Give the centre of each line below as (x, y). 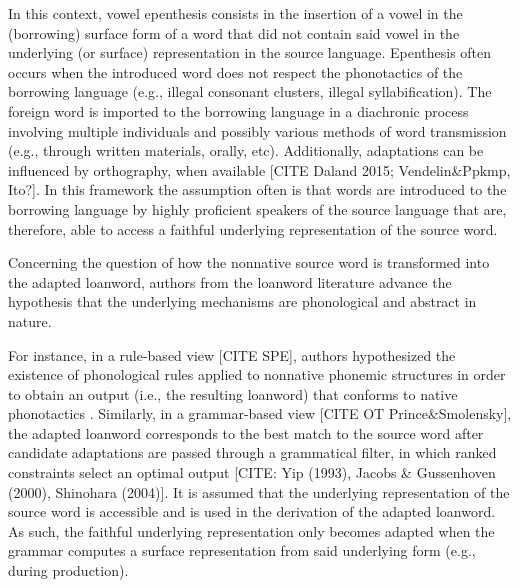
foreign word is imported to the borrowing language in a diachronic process (238, 110)
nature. (30, 320)
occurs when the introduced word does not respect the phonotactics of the (235, 71)
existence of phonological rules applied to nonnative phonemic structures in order (257, 374)
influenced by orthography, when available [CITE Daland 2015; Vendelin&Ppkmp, (259, 169)
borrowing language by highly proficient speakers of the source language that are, (257, 208)
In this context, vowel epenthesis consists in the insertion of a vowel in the (235, 13)
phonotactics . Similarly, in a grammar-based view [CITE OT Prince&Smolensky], (260, 413)
